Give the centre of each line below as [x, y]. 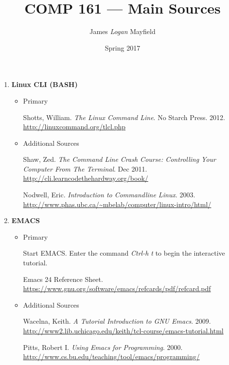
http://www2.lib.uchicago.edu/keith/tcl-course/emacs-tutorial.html [123, 330]
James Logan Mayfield [123, 31]
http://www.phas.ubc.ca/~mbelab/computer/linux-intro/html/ [117, 204]
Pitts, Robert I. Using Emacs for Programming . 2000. [103, 347]
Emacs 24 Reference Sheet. [63, 279]
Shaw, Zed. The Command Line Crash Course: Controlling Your [119, 159]
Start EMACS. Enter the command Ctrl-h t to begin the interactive [124, 253]
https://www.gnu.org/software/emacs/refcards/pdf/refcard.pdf [117, 288]
